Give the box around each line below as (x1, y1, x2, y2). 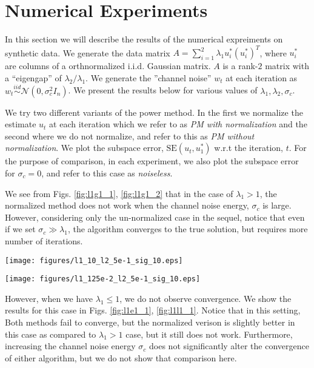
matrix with (265, 59, 309, 72)
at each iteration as (225, 71, 298, 84)
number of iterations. (5, 234, 83, 247)
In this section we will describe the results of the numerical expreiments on (5, 33, 283, 45)
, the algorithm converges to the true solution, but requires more (67, 222, 308, 235)
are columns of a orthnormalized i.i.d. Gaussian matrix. (5, 59, 211, 72)
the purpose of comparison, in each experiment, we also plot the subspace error (5, 155, 299, 167)
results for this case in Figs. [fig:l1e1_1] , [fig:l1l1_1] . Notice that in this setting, (5, 304, 301, 316)
